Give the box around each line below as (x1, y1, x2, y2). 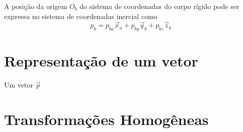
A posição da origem (4, 1, 67, 11)
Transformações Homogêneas (4, 109, 209, 129)
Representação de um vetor (4, 50, 198, 71)
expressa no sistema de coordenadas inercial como (4, 10, 157, 21)
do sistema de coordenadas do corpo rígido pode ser (79, 1, 239, 11)
